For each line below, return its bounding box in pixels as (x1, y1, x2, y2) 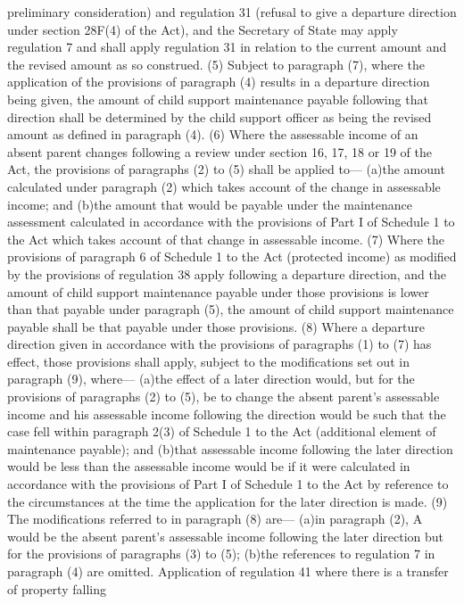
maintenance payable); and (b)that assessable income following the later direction (7, 439, 453, 458)
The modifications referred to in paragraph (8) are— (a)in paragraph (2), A (7, 509, 423, 528)
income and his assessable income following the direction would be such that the (7, 404, 446, 423)
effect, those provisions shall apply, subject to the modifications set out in (7, 352, 410, 370)
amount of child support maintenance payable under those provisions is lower (7, 282, 429, 301)
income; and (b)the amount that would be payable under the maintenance (7, 194, 412, 213)
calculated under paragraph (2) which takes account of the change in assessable (7, 177, 441, 195)
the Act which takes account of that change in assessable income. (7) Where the (7, 229, 444, 248)
